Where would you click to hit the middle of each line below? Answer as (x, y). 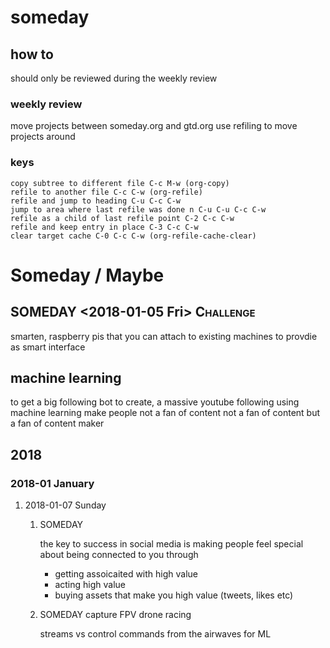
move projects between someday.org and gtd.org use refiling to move (154, 126)
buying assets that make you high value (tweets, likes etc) (174, 595)
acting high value (90, 585)
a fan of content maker (57, 423)
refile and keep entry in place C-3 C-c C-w (104, 227)
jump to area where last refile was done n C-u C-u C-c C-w (138, 209)
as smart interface (48, 347)
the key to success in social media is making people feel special (171, 544)
